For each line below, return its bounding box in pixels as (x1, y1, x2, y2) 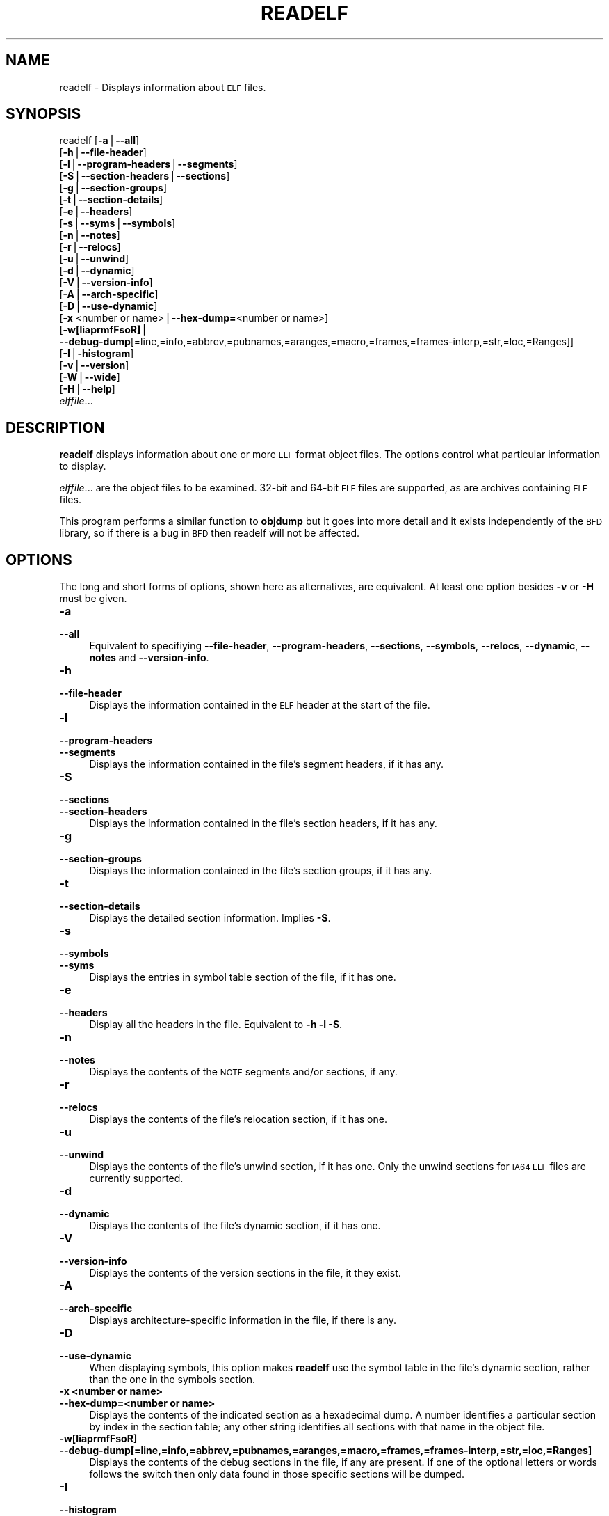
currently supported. (89, 1172, 184, 1185)
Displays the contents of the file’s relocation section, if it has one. (89, 1113, 387, 1126)
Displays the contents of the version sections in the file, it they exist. (89, 1267, 401, 1279)
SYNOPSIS (6, 105, 81, 123)
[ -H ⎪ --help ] (59, 383, 115, 395)
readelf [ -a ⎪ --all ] (59, 134, 140, 147)
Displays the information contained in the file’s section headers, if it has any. (89, 817, 437, 830)
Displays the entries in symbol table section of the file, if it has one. (89, 971, 396, 984)
